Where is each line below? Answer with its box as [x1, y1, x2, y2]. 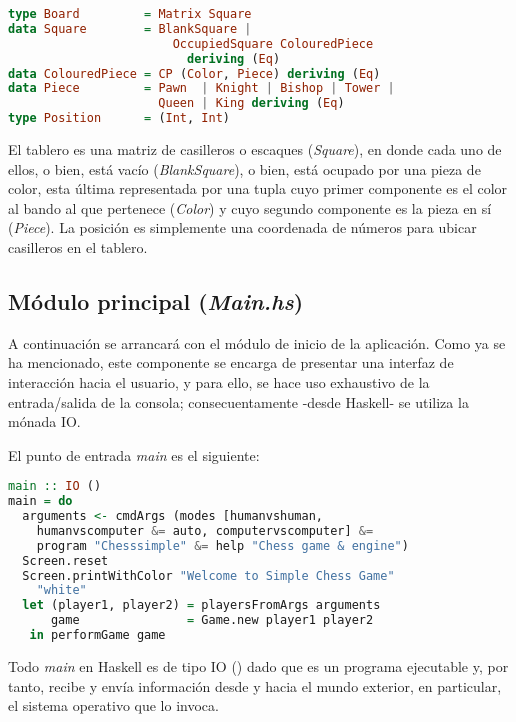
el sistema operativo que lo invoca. [8, 695, 219, 716]
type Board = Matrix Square [8, 7, 252, 21]
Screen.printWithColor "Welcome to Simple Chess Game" [22, 568, 395, 583]
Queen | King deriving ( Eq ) [158, 96, 345, 111]
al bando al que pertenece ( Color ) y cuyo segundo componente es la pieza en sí [8, 197, 492, 218]
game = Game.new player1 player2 [50, 613, 374, 628]
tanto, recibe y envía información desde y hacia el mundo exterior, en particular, [8, 675, 502, 696]
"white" [36, 583, 87, 598]
